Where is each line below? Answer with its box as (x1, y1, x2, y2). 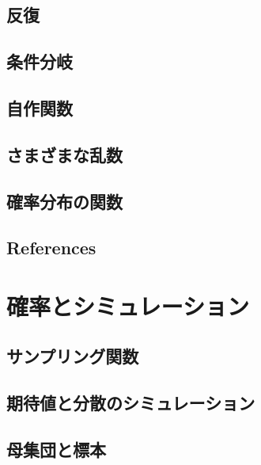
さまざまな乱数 (6, 142, 123, 166)
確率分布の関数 (6, 189, 123, 213)
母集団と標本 (6, 437, 106, 462)
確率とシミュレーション (6, 289, 249, 322)
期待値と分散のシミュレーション (6, 391, 255, 415)
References (6, 235, 96, 260)
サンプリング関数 (6, 344, 139, 368)
